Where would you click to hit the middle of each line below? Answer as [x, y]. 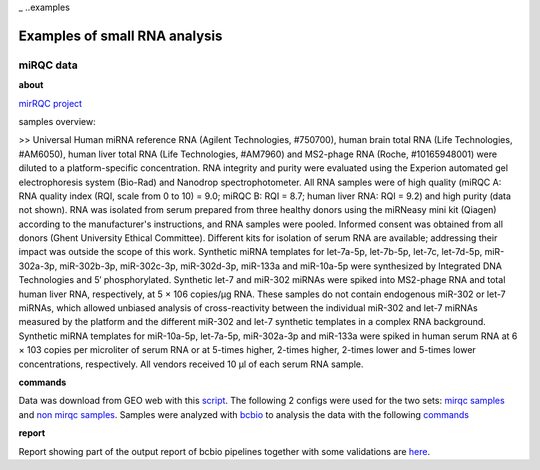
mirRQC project [50, 103]
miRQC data [48, 65]
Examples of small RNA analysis [120, 35]
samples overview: [57, 121]
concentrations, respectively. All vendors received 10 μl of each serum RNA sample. [191, 364]
